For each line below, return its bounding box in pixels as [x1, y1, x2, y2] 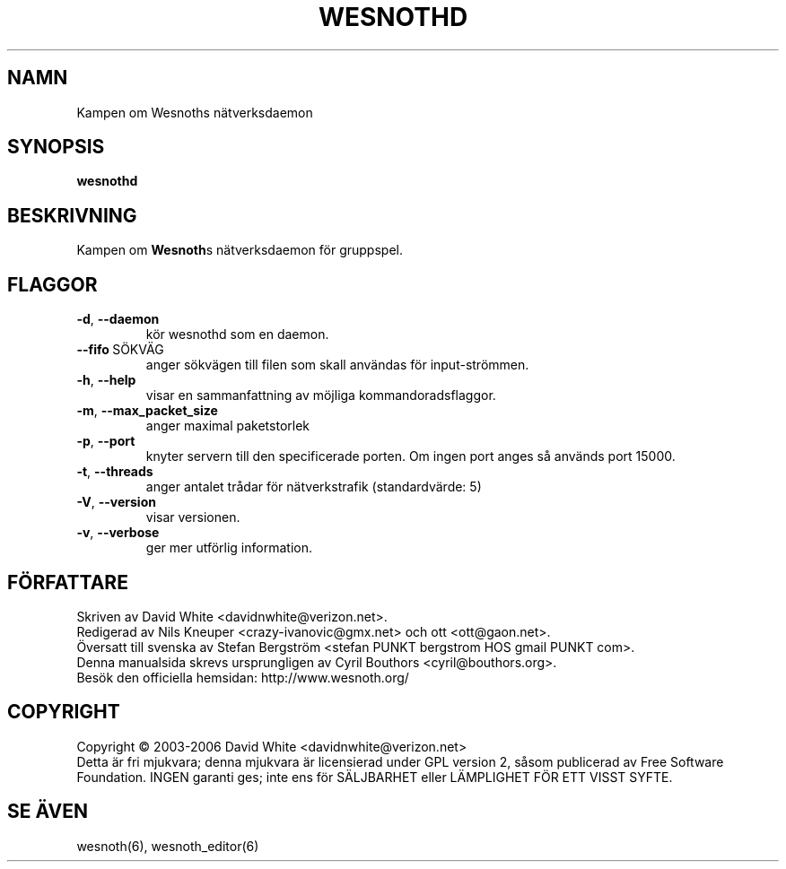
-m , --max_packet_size [76, 403, 218, 419]
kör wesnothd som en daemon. [145, 326, 329, 343]
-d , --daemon [76, 311, 160, 327]
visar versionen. [145, 509, 240, 526]
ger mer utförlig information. [145, 540, 312, 556]
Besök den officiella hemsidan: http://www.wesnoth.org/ [76, 669, 409, 685]
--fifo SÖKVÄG [76, 342, 164, 358]
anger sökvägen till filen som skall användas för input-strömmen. [145, 357, 529, 373]
